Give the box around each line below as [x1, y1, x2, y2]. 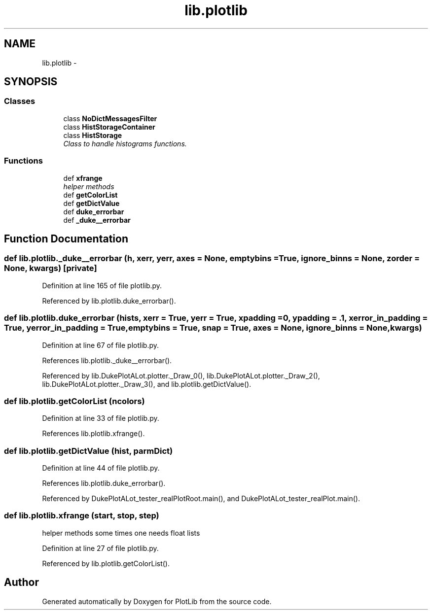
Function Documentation [4, 232, 128, 245]
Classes [4, 96, 36, 106]
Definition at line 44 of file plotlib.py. [42, 464, 160, 473]
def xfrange [63, 173, 103, 182]
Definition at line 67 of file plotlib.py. [42, 341, 159, 349]
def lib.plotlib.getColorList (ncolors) [4, 396, 145, 406]
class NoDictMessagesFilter [63, 114, 157, 123]
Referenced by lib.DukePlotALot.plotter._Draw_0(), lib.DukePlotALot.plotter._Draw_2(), [42, 371, 320, 380]
